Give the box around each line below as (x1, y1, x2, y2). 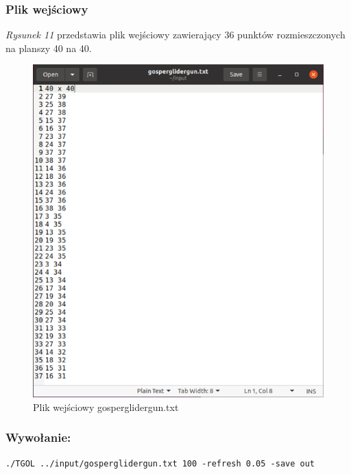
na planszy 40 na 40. (5, 40, 92, 55)
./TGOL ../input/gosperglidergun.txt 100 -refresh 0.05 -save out (5, 459, 315, 469)
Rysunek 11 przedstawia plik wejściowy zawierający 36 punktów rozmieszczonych (5, 27, 346, 42)
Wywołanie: (5, 429, 71, 446)
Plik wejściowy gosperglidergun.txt (33, 399, 179, 414)
